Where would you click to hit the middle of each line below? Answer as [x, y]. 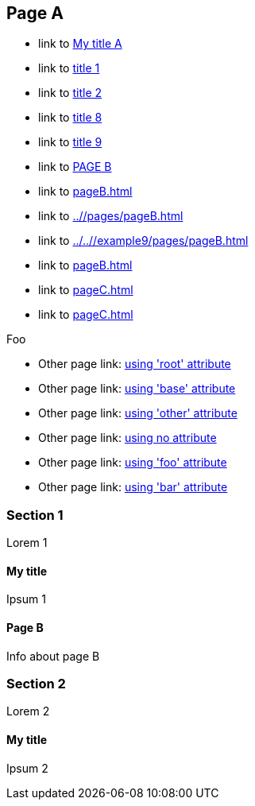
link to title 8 [70, 118]
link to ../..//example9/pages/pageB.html [143, 241]
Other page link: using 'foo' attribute [133, 463]
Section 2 [36, 683]
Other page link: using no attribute [127, 438]
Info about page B [53, 656]
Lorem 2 [28, 711]
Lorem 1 [27, 543]
